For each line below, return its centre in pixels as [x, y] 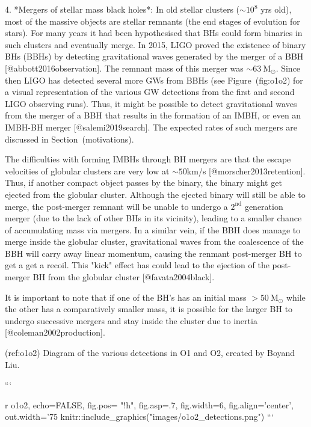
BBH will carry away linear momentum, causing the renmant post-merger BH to [153, 253]
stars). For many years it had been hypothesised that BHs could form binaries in [154, 33]
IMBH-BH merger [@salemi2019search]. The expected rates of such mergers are [151, 127]
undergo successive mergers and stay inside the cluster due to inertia [131, 320]
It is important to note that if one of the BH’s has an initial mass [126, 297]
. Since [288, 68]
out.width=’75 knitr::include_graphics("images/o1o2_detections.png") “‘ [140, 416]
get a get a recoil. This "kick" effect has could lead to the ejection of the [137, 265]
